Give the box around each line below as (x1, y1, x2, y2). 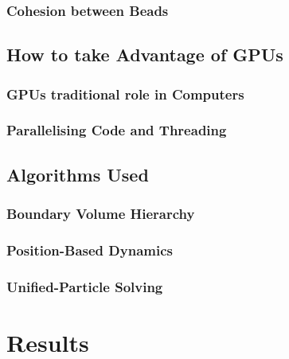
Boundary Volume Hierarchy (6, 204, 195, 224)
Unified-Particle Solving (6, 276, 163, 296)
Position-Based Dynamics (6, 240, 173, 259)
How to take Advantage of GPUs (6, 42, 283, 67)
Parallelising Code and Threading (6, 120, 227, 140)
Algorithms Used (6, 162, 149, 186)
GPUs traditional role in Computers (6, 84, 244, 103)
